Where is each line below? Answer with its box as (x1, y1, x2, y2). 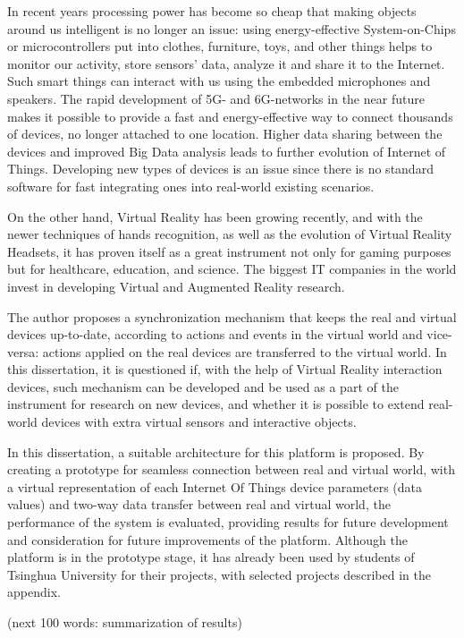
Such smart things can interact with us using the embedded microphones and (7, 72, 431, 90)
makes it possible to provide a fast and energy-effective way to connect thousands (7, 106, 453, 125)
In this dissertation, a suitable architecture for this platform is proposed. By (7, 442, 425, 461)
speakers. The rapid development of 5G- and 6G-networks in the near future (7, 89, 425, 107)
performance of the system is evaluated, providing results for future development (7, 513, 449, 532)
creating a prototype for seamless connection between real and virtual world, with (7, 460, 455, 479)
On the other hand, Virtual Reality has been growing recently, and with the (7, 207, 423, 225)
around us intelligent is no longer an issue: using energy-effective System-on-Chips (7, 19, 456, 38)
